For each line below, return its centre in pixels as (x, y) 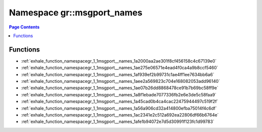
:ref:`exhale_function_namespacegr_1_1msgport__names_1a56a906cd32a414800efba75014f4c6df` (119, 108)
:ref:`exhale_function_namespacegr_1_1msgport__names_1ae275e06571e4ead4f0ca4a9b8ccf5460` (120, 68)
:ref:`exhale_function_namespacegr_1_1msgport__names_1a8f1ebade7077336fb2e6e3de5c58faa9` (119, 94)
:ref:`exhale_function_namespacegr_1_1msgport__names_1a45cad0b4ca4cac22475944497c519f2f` (120, 102)
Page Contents (24, 27)
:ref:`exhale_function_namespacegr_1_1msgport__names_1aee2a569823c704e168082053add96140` (121, 81)
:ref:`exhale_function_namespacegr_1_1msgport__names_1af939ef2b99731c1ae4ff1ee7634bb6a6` (118, 74)
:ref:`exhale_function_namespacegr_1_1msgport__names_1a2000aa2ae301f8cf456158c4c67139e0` (119, 61)
